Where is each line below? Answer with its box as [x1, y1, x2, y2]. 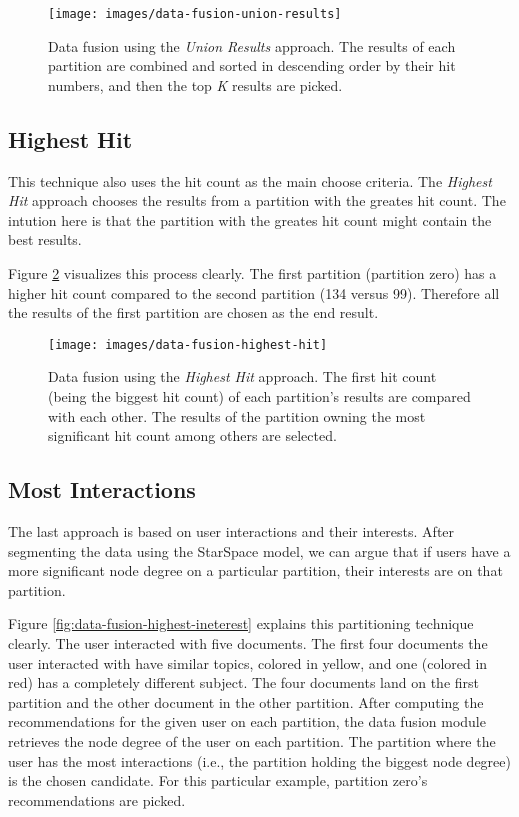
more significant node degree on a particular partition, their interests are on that [8, 560, 503, 581]
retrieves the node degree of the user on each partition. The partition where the [8, 730, 496, 751]
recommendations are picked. [8, 789, 186, 810]
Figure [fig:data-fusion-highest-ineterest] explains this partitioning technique [8, 613, 474, 634]
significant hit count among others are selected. [48, 425, 337, 446]
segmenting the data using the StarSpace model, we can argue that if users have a [8, 540, 511, 561]
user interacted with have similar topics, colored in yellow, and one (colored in [8, 652, 488, 673]
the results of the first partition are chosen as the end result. [8, 302, 379, 323]
